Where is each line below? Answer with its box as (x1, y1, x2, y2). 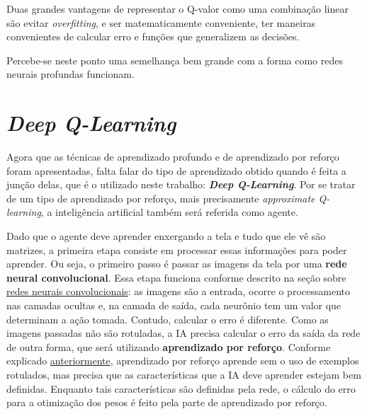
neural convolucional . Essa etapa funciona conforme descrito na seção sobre (6, 270, 346, 284)
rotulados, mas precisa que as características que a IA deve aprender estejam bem (6, 367, 361, 381)
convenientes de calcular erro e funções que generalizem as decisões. (6, 29, 300, 44)
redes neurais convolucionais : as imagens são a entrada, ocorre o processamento (6, 284, 350, 299)
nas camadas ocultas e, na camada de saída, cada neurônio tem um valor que (6, 298, 341, 313)
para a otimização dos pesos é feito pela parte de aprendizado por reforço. (6, 395, 327, 410)
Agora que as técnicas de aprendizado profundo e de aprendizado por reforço (6, 149, 339, 164)
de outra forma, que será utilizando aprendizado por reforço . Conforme (6, 339, 331, 354)
